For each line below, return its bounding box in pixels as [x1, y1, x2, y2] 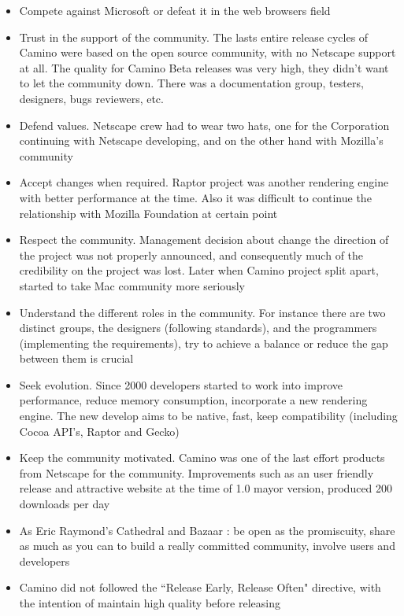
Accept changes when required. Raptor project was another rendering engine [19, 174, 389, 190]
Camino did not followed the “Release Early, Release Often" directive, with [19, 579, 381, 596]
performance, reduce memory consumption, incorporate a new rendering [19, 392, 368, 408]
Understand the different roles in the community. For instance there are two [19, 304, 386, 320]
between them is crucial [19, 350, 134, 367]
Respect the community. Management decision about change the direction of [19, 231, 389, 248]
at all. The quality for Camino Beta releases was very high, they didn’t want [19, 59, 389, 76]
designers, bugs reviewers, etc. [19, 90, 164, 106]
